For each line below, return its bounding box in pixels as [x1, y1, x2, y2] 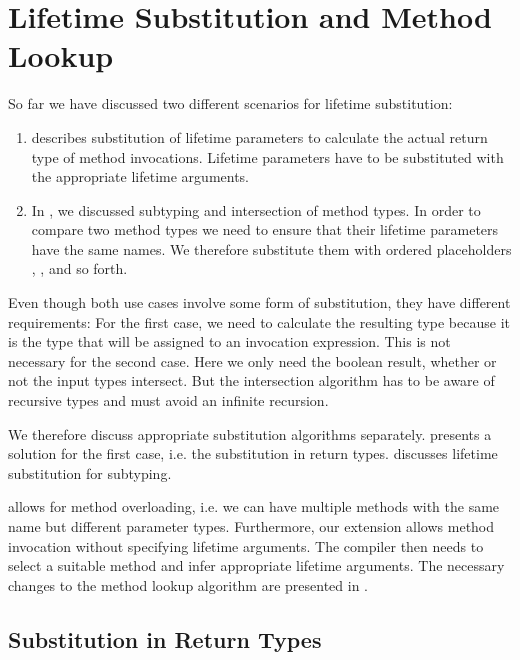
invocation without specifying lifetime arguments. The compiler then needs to [8, 535, 484, 556]
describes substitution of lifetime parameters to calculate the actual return [31, 126, 488, 147]
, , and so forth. [31, 258, 128, 279]
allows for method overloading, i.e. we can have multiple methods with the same [8, 496, 500, 517]
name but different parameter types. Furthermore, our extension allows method [8, 516, 495, 536]
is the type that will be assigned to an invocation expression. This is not [8, 331, 451, 352]
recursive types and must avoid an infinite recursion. [8, 390, 329, 411]
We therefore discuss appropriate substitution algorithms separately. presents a [8, 423, 492, 444]
